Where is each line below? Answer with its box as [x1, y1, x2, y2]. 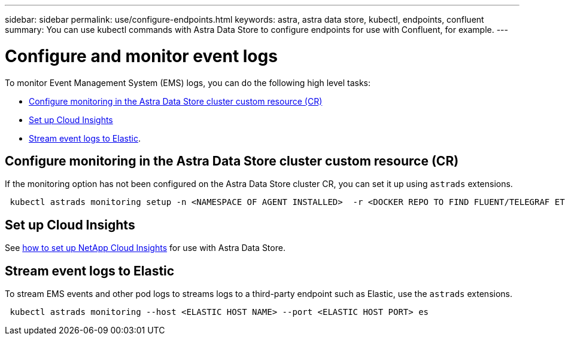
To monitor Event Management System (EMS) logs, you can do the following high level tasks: [5, 77, 371, 88]
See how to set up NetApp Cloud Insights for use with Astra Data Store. [5, 243, 285, 253]
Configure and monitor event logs [5, 45, 278, 66]
